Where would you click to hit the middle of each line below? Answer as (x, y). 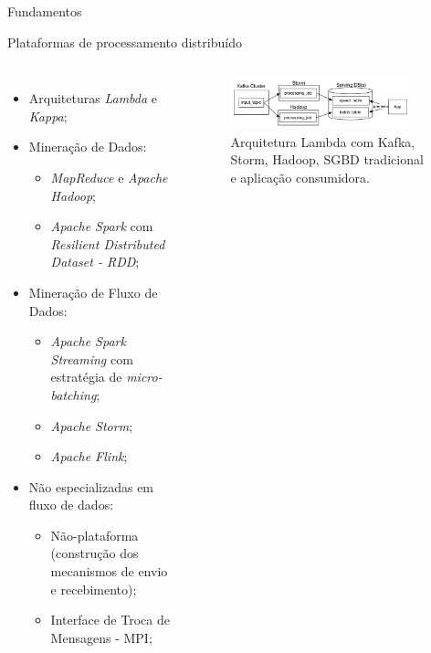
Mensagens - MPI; (101, 637)
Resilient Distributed (108, 243)
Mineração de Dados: (88, 147)
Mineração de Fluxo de (93, 292)
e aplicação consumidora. (300, 178)
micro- (144, 377)
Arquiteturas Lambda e (93, 98)
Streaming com (92, 358)
